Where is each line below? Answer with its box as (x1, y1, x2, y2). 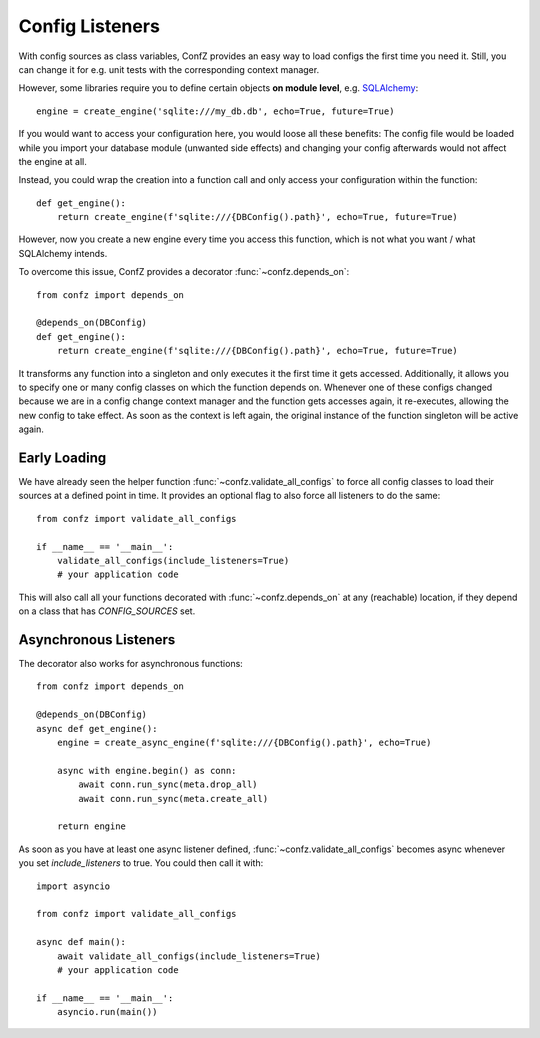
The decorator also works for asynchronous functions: (18, 658, 244, 670)
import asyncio (36, 880, 111, 892)
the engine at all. (18, 155, 87, 167)
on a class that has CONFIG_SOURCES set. (18, 605, 196, 617)
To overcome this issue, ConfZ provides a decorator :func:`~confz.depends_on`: (18, 266, 350, 278)
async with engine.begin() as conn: (56, 765, 237, 776)
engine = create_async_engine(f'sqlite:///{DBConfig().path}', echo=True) (56, 737, 432, 749)
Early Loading (18, 449, 107, 466)
